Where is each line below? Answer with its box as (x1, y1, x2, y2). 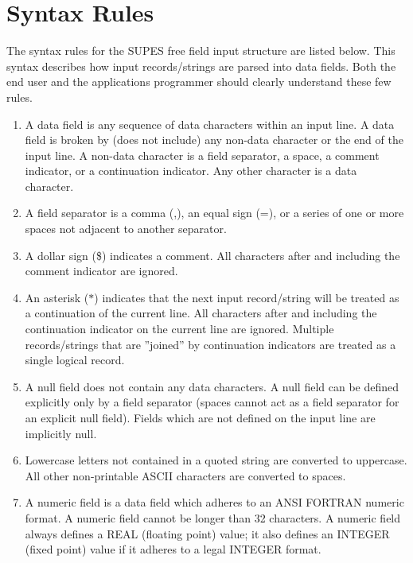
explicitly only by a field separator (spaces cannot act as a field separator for (25, 394, 399, 410)
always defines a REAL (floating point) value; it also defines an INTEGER (25, 525, 390, 542)
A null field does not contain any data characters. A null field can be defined (25, 378, 399, 394)
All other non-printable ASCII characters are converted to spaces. (25, 467, 346, 483)
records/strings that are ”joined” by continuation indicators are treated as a (25, 336, 396, 352)
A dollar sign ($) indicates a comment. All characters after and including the (25, 247, 400, 263)
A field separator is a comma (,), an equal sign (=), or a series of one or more (25, 204, 404, 221)
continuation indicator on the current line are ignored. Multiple (25, 320, 334, 337)
